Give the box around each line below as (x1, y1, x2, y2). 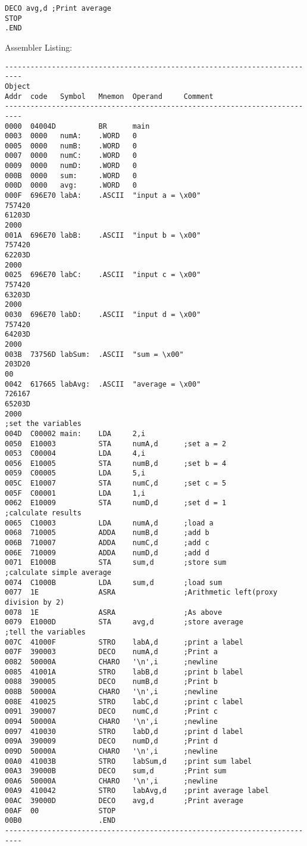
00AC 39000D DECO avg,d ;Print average (5, 797, 243, 805)
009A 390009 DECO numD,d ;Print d (5, 737, 218, 746)
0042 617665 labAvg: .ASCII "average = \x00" (5, 380, 201, 388)
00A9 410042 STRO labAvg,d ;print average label (5, 786, 269, 795)
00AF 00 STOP (5, 806, 116, 815)
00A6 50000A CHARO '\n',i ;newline (5, 776, 218, 785)
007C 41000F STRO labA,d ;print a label (5, 637, 243, 646)
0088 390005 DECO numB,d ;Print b (5, 677, 218, 686)
